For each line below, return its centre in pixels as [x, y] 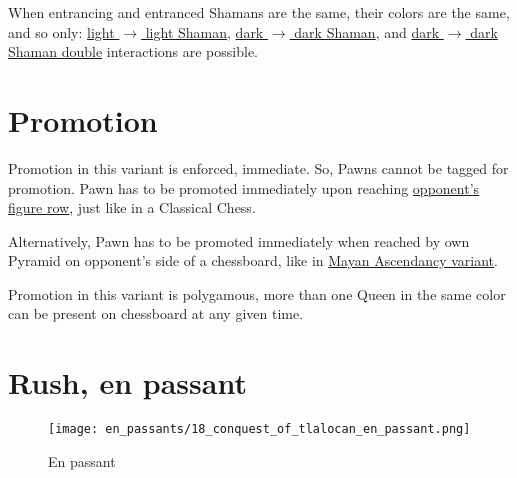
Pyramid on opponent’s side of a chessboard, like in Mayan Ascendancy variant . [253, 260]
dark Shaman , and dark [367, 31]
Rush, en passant [127, 382]
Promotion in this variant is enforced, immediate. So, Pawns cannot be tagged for [258, 167]
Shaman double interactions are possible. [133, 51]
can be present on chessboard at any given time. [156, 313]
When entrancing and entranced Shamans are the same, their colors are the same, [259, 12]
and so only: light [61, 31]
